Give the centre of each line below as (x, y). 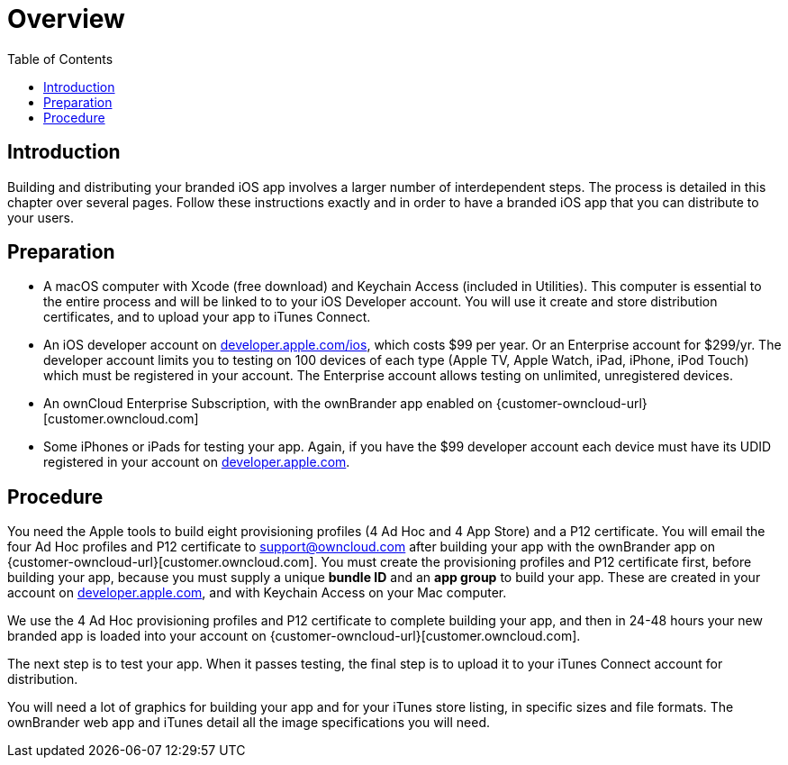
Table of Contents (60, 59)
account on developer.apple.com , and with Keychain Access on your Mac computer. (257, 593)
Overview (66, 19)
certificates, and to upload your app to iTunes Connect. (207, 317)
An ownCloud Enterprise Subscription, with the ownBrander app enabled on (268, 404)
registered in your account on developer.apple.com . (197, 462)
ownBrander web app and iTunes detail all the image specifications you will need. (249, 723)
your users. (41, 217)
